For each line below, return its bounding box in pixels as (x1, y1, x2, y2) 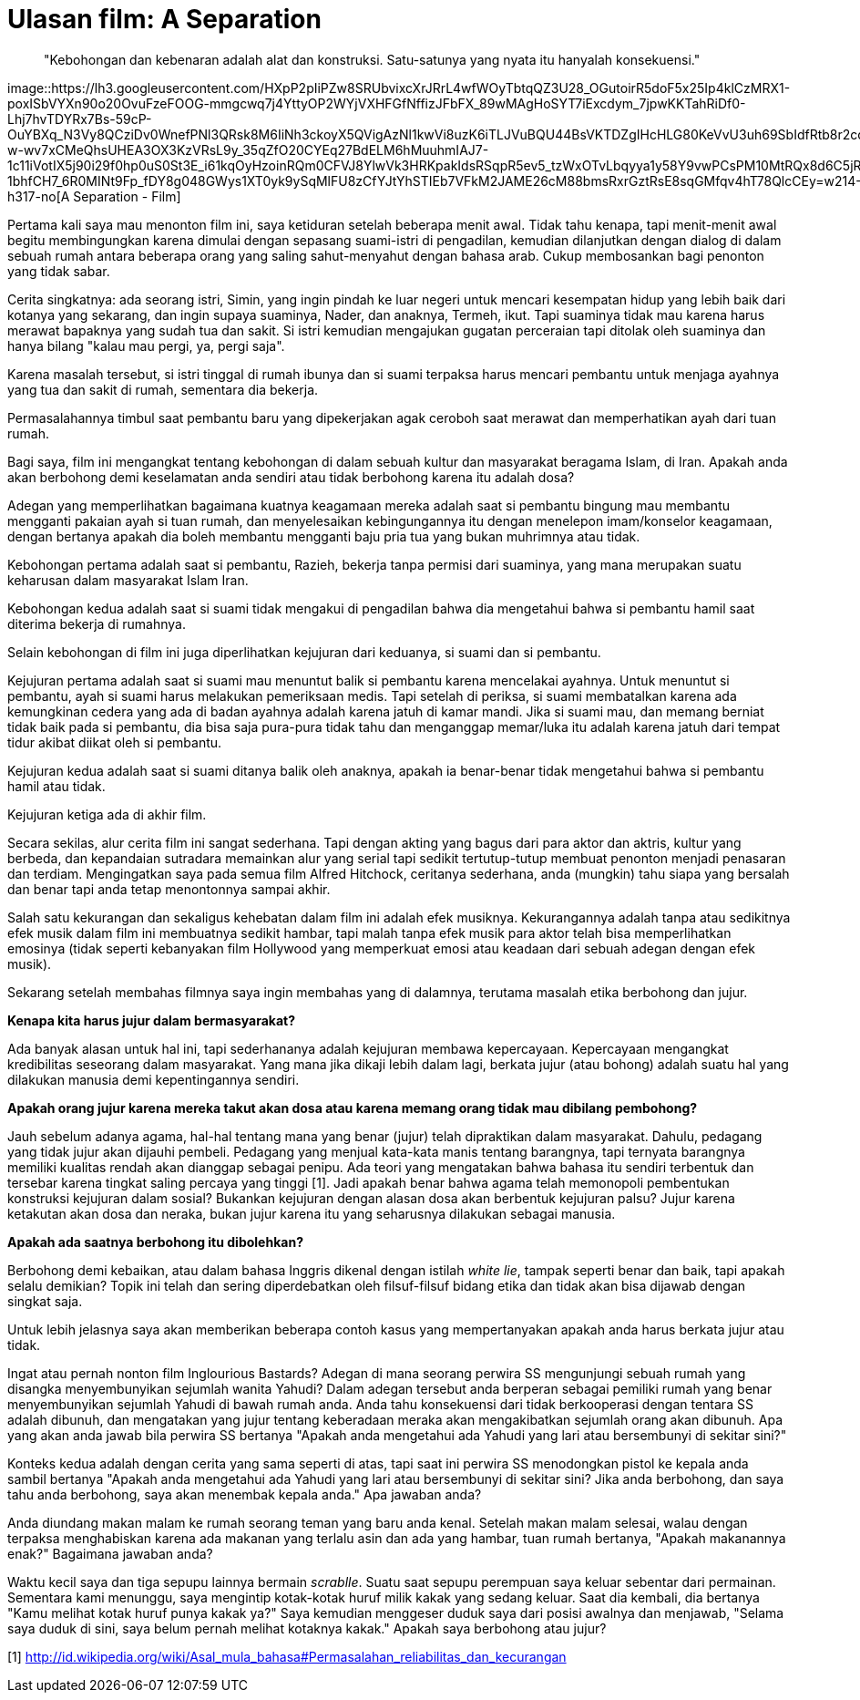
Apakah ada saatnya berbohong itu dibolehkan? (7, 1233, 303, 1250)
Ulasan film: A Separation (7, 4, 322, 35)
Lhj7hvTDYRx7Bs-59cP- (7, 110, 152, 127)
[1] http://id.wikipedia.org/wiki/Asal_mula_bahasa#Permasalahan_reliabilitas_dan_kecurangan (7, 1648, 567, 1664)
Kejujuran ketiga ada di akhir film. (7, 806, 207, 822)
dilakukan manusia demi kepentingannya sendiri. (7, 1071, 300, 1087)
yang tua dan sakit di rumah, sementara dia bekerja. (7, 381, 319, 397)
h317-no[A (7, 188, 70, 204)
